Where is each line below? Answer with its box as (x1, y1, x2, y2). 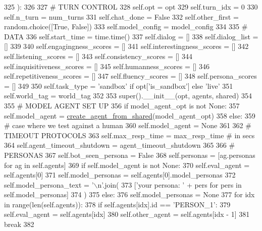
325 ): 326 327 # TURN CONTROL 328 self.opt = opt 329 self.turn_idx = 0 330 (4, 2, 258, 12)
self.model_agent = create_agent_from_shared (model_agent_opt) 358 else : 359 (4, 110, 255, 121)
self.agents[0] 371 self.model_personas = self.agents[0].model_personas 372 (4, 169, 236, 180)
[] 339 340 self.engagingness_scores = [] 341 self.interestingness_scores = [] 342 (4, 41, 249, 51)
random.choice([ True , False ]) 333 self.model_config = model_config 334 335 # (4, 21, 248, 32)
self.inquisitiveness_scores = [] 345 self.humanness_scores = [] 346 (4, 61, 209, 71)
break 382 (4, 219, 34, 229)
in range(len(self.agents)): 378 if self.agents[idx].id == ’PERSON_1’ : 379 (4, 199, 231, 209)
